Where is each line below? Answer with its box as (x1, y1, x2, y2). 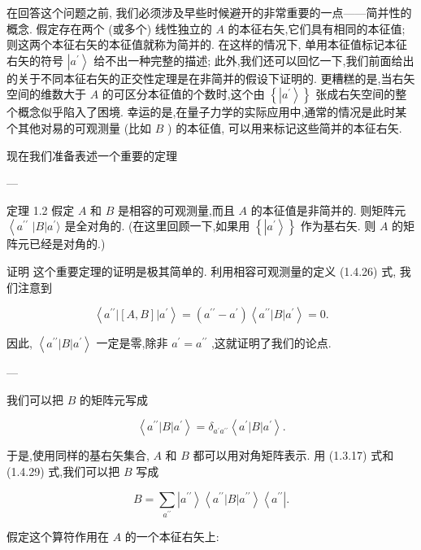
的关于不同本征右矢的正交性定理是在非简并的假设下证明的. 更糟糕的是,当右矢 (7, 69, 415, 86)
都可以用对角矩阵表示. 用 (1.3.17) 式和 (193, 447, 394, 464)
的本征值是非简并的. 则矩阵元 (250, 201, 406, 218)
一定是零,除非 (96, 334, 168, 351)
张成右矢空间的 (315, 85, 396, 103)
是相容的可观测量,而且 (118, 201, 235, 218)
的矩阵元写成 (79, 391, 148, 408)
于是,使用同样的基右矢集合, (7, 447, 150, 464)
